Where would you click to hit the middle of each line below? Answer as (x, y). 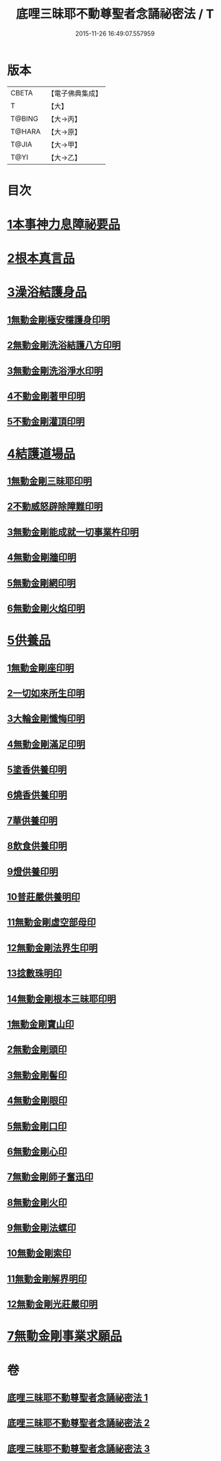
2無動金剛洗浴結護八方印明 (64, 345)
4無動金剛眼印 (37, 1101)
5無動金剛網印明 (42, 583)
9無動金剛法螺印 (42, 1228)
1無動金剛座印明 (41, 668)
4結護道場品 (41, 454)
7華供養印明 (32, 820)
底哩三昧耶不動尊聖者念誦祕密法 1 (78, 1398)
